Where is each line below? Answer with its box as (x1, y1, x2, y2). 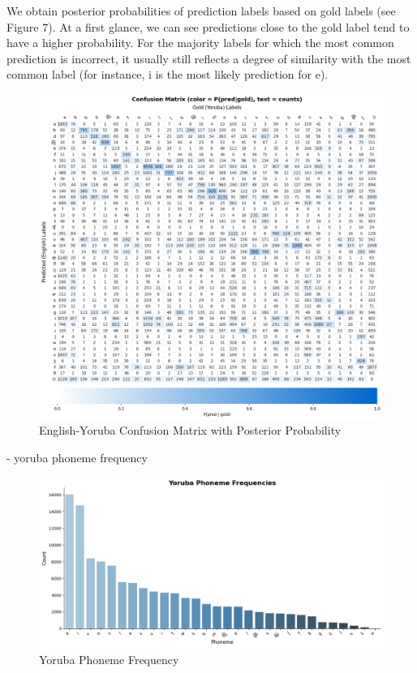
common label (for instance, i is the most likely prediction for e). (6, 66, 329, 83)
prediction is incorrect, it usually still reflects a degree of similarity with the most (6, 49, 411, 66)
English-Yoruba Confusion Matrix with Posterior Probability (39, 422, 342, 439)
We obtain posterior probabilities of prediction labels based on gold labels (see (6, 2, 396, 19)
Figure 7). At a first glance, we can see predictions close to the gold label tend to (6, 18, 410, 35)
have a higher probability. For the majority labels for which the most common (6, 34, 394, 51)
